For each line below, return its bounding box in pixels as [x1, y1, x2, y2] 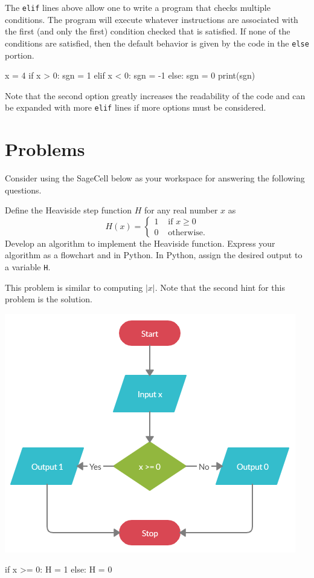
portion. [5, 48, 34, 61]
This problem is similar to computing [5, 281, 143, 293]
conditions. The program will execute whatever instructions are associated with [5, 13, 298, 25]
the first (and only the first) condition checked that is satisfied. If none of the [5, 25, 290, 37]
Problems [5, 137, 85, 161]
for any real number [144, 204, 218, 216]
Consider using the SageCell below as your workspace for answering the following [5, 172, 305, 184]
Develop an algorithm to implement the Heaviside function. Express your [5, 236, 275, 249]
